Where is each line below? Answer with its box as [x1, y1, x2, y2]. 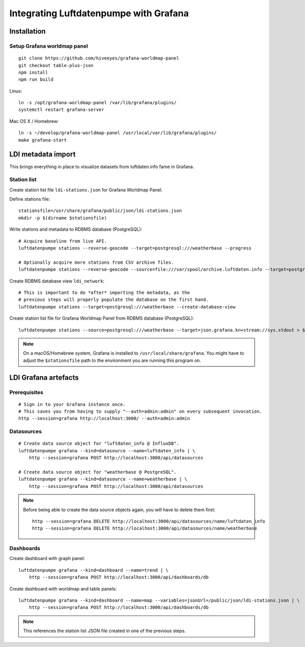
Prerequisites [9, 389, 43, 396]
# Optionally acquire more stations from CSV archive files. [18, 259, 174, 265]
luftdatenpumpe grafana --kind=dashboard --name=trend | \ [18, 567, 169, 573]
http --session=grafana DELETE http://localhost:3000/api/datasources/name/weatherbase [32, 526, 258, 531]
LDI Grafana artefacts [9, 373, 79, 382]
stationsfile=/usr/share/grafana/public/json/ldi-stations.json [18, 208, 182, 213]
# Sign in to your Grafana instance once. [18, 402, 126, 407]
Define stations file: [9, 196, 50, 202]
